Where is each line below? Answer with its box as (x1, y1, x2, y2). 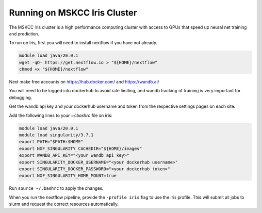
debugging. (9, 95, 33, 100)
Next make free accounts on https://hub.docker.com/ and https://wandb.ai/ (9, 79, 160, 85)
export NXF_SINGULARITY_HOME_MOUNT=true (19, 173, 116, 179)
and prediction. (9, 31, 40, 36)
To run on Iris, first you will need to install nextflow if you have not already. (9, 40, 158, 46)
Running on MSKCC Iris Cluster (9, 7, 137, 18)
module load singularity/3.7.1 (19, 132, 94, 138)
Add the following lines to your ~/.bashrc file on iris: (9, 112, 113, 118)
